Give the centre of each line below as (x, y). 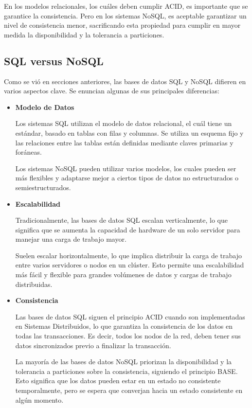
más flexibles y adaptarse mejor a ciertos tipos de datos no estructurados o (127, 178)
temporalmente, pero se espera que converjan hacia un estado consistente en (129, 390)
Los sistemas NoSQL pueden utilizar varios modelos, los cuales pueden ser (126, 168)
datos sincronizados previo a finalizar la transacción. (93, 345)
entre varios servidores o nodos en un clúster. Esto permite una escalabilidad (130, 265)
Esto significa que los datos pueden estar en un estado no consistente (118, 381)
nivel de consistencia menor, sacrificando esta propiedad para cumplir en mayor (122, 25)
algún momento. (39, 399)
